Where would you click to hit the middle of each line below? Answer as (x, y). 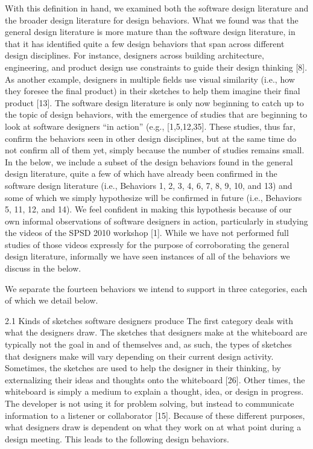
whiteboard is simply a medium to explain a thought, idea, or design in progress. (154, 391)
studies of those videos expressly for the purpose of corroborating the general (147, 244)
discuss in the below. (43, 268)
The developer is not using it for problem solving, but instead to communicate (150, 403)
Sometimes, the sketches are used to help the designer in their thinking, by (143, 368)
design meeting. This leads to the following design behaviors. (117, 438)
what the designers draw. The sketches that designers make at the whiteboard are (156, 332)
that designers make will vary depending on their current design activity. (139, 356)
